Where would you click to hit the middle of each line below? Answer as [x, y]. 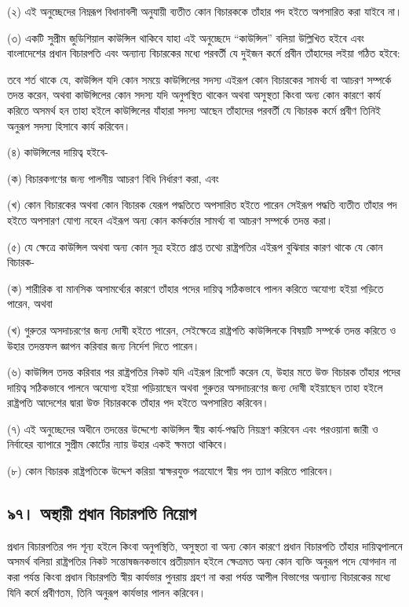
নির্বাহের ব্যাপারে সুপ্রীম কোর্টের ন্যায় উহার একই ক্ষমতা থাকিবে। [118, 444]
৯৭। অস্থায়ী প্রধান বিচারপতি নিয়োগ [102, 513]
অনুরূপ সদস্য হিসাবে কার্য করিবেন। [69, 125]
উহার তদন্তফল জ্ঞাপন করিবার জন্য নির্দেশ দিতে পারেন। [104, 345]
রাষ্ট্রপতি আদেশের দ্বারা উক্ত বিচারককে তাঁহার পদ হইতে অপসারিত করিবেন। [138, 402]
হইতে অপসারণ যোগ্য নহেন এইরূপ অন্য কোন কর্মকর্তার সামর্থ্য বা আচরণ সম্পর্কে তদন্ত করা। [170, 219]
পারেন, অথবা [30, 303]
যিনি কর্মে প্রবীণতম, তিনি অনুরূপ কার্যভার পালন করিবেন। [107, 592]
